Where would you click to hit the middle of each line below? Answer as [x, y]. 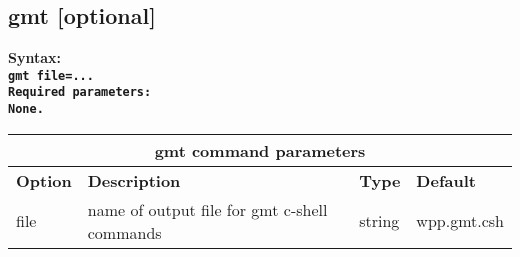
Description [134, 180]
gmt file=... [51, 75]
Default [446, 180]
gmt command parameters [260, 150]
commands [124, 232]
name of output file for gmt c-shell [207, 209]
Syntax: [34, 57]
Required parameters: [80, 92]
